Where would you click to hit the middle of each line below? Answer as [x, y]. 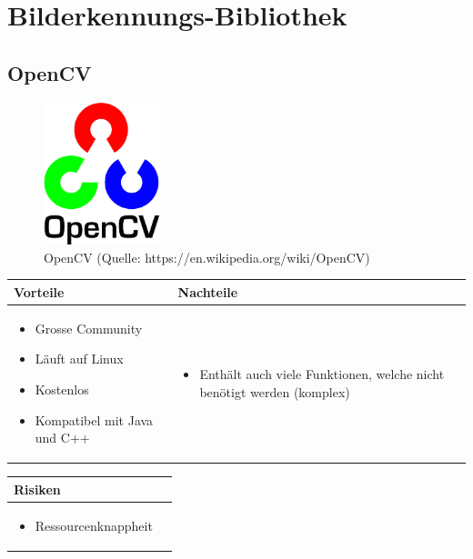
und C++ [62, 438]
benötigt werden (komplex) [275, 391]
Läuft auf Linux [79, 359]
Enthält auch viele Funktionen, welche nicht [322, 374]
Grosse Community [89, 328]
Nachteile [208, 291]
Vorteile [39, 291]
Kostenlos [62, 389]
